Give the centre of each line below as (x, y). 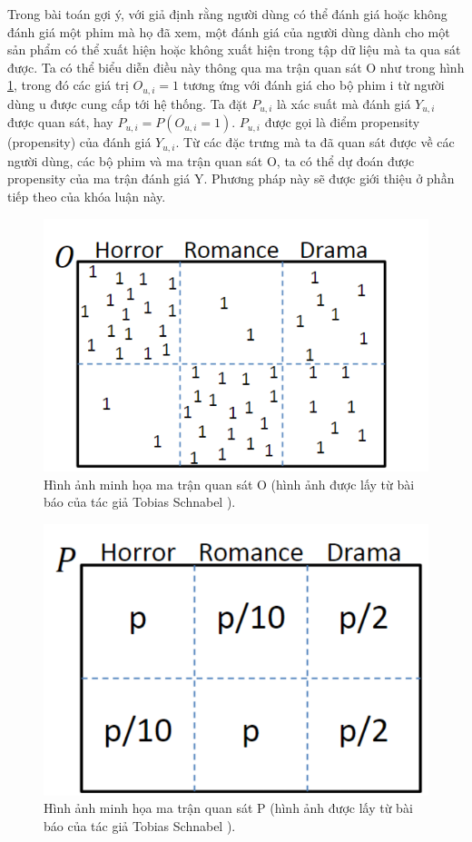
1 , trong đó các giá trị (68, 85)
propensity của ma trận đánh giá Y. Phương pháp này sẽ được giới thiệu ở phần (231, 178)
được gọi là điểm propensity (342, 122)
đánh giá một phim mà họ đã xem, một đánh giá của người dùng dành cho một (229, 31)
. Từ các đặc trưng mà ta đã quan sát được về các (315, 142)
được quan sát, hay (60, 122)
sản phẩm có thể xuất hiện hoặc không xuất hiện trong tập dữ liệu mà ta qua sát (234, 50)
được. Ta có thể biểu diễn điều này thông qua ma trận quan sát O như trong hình (236, 67)
